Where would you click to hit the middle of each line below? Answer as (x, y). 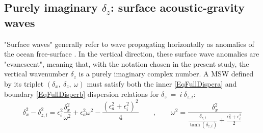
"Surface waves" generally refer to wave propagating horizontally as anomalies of (129, 44)
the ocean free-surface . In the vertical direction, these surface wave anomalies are (132, 54)
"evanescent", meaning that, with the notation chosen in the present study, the (127, 63)
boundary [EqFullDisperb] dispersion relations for (82, 94)
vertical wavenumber (36, 74)
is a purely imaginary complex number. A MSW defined (166, 74)
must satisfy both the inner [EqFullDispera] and (162, 83)
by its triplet (24, 83)
